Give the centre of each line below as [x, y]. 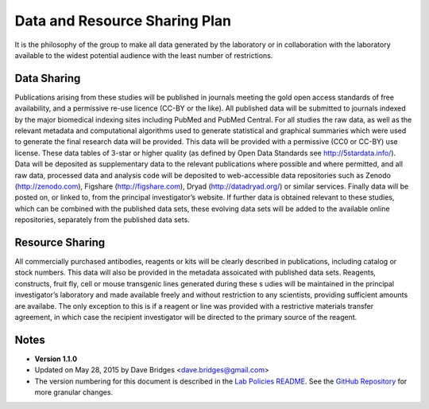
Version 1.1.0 [56, 359]
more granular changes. [74, 392]
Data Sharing [48, 78]
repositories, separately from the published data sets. [102, 220]
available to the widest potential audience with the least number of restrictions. [144, 55]
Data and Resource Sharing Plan [123, 21]
